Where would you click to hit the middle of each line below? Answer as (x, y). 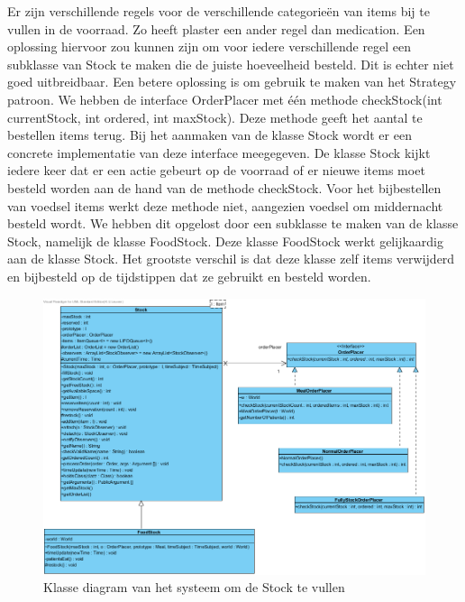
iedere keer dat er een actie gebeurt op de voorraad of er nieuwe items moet (216, 170)
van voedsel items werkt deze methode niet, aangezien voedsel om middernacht (225, 205)
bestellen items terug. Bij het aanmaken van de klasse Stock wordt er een (210, 135)
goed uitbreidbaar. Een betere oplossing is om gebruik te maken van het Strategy (232, 82)
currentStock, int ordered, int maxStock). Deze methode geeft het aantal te (215, 117)
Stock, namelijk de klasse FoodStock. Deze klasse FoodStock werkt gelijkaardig (225, 241)
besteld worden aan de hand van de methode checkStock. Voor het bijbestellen (224, 187)
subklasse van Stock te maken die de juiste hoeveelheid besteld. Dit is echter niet (231, 64)
